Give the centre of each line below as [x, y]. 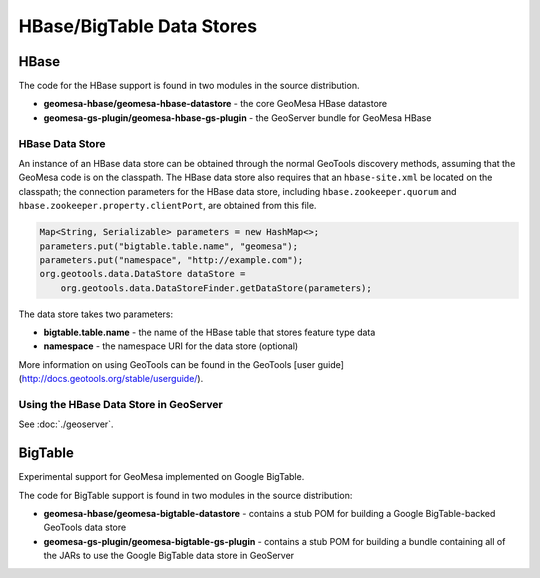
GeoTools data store [85, 527]
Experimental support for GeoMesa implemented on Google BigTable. [161, 477]
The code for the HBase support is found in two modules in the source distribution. [189, 86]
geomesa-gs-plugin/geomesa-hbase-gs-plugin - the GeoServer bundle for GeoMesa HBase [237, 117]
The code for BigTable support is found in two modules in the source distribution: [185, 495]
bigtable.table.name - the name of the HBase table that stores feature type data [209, 332]
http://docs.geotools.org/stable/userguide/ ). [112, 379]
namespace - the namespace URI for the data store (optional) [171, 346]
